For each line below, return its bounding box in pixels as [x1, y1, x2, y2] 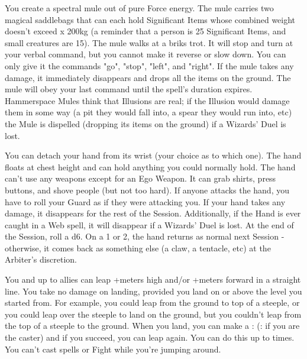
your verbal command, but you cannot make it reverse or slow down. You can [5, 48, 286, 60]
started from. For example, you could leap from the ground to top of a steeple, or [5, 296, 300, 309]
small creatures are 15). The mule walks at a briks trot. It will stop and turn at [5, 36, 293, 48]
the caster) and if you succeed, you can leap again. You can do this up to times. [5, 331, 295, 344]
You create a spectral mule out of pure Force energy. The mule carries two [5, 2, 274, 14]
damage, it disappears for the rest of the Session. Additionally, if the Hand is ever [5, 207, 301, 219]
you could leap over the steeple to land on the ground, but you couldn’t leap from [5, 308, 302, 320]
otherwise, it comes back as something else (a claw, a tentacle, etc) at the [5, 241, 271, 254]
